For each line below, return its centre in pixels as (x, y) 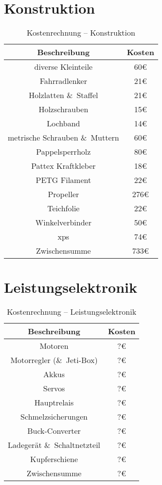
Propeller (63, 194)
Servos (54, 388)
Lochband (63, 123)
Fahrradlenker (63, 81)
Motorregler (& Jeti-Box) (54, 360)
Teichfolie (63, 208)
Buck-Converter (54, 431)
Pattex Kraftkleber (63, 166)
